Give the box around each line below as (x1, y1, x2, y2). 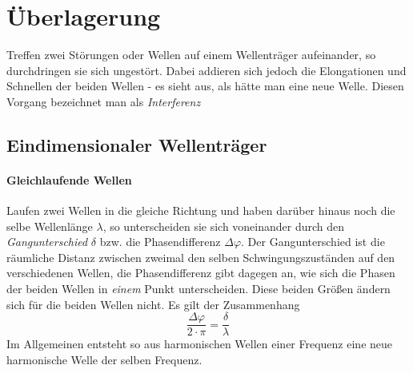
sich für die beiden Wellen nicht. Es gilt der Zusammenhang (6, 296, 300, 312)
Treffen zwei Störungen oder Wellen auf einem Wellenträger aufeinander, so (6, 46, 376, 63)
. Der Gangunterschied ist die (241, 233, 385, 250)
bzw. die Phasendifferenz (99, 233, 221, 250)
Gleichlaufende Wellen (6, 171, 132, 188)
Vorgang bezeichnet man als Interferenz (6, 93, 201, 109)
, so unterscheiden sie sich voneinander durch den (102, 217, 345, 234)
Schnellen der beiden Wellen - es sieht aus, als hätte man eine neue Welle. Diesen (6, 77, 404, 94)
